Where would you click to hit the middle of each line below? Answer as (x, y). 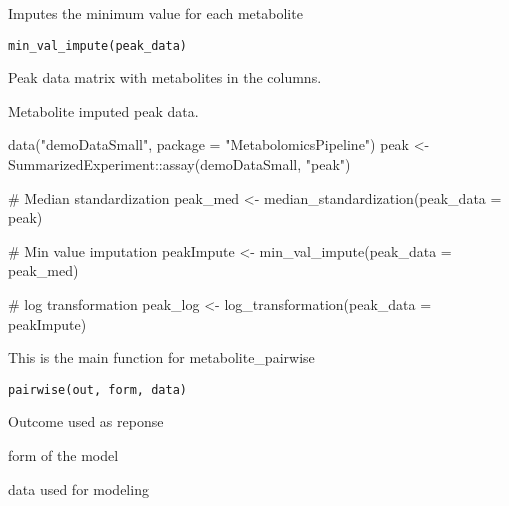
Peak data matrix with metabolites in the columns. (165, 77)
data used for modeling (78, 488)
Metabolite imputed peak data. (103, 110)
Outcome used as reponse (86, 421)
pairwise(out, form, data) (97, 389)
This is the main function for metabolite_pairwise (161, 357)
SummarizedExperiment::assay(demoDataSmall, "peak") (179, 164)
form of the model (63, 455)
